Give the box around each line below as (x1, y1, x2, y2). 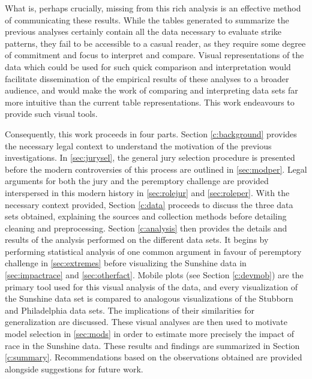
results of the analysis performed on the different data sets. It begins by (5, 233, 269, 246)
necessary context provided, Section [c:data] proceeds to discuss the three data (5, 198, 293, 210)
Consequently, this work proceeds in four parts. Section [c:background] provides (5, 127, 297, 140)
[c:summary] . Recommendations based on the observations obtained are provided (5, 351, 302, 363)
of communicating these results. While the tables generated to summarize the (5, 13, 289, 26)
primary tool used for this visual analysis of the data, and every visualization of (5, 280, 298, 293)
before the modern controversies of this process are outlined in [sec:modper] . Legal (5, 163, 307, 175)
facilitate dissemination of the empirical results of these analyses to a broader (5, 72, 289, 85)
